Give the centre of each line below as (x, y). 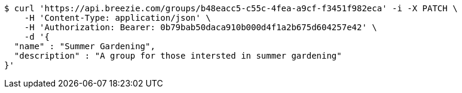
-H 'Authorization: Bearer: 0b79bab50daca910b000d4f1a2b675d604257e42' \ (201, 27)
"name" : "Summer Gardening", (85, 46)
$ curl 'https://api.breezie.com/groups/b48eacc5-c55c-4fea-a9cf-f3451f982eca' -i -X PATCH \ (231, 8)
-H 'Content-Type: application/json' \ (117, 18)
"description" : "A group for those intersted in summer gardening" (178, 56)
